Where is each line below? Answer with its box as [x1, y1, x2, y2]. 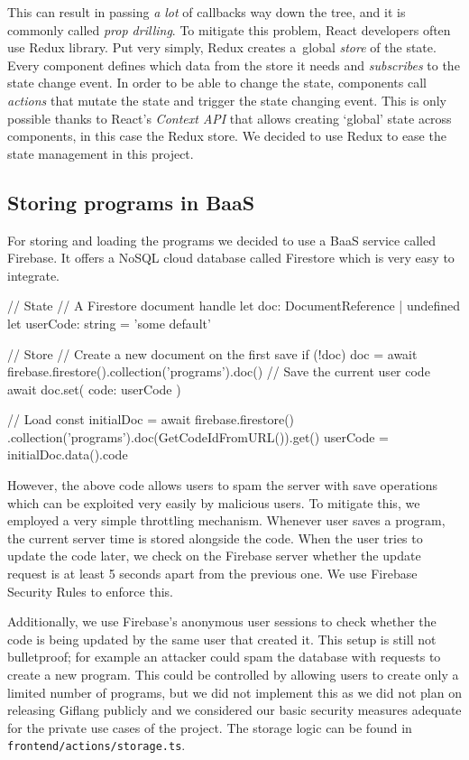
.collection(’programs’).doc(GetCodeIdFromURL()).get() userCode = [7, 427, 389, 446]
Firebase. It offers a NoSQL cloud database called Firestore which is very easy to [7, 248, 455, 267]
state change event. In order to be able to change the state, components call [7, 73, 427, 92]
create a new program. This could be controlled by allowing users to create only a [7, 665, 459, 684]
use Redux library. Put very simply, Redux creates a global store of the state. [7, 38, 437, 57]
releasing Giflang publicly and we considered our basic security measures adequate [7, 700, 462, 719]
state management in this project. [7, 144, 194, 162]
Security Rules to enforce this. [7, 581, 173, 600]
